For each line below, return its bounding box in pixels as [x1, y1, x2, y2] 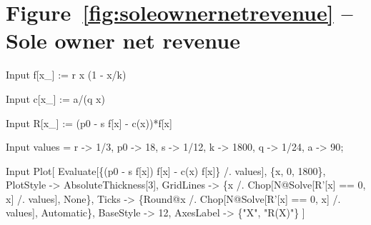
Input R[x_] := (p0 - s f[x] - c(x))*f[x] [6, 115, 172, 130]
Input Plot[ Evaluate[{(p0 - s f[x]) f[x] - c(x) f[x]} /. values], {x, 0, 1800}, [6, 163, 326, 178]
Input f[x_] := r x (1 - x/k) [6, 67, 127, 82]
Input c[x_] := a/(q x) [6, 91, 105, 106]
